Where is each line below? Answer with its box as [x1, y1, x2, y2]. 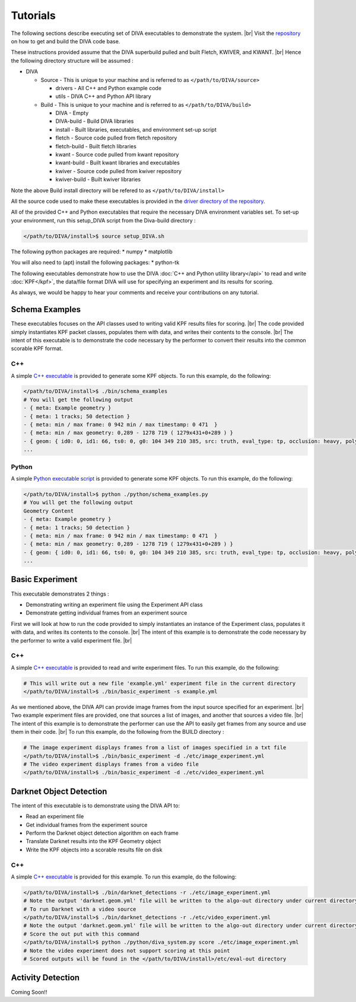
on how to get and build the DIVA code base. [11, 37, 120, 44]
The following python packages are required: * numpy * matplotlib [11, 248, 173, 255]
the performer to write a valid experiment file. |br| [11, 637, 132, 644]
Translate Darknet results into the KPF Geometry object [26, 838, 161, 845]
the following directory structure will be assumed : [11, 57, 133, 64]
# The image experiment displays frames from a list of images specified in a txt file [23, 745, 287, 751]
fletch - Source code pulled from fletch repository [55, 134, 177, 142]
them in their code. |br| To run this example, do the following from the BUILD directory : [11, 729, 225, 736]
